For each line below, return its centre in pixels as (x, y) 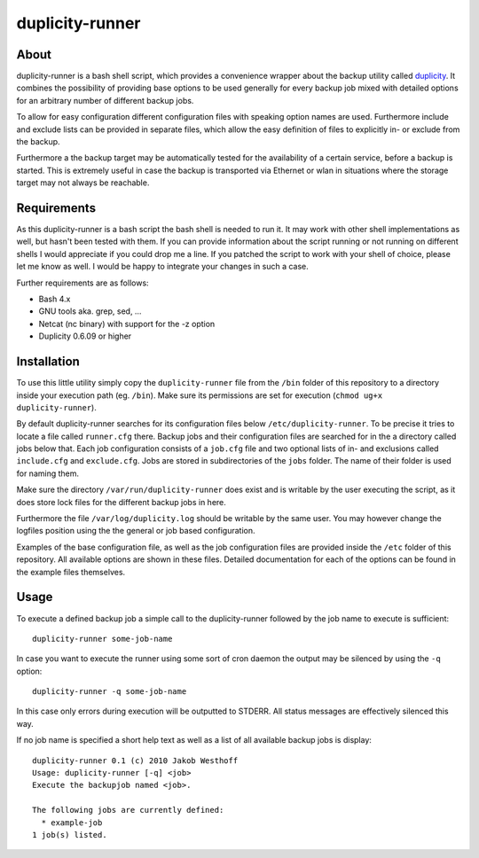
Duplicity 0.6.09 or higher (85, 336)
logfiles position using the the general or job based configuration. (136, 531)
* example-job (72, 823)
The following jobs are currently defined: (128, 810)
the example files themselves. (71, 572)
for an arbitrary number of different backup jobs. (105, 100)
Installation (48, 362)
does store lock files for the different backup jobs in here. (121, 502)
